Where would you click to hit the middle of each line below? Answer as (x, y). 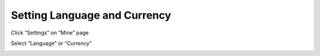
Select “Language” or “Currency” (51, 43)
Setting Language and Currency (91, 15)
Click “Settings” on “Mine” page (50, 33)
